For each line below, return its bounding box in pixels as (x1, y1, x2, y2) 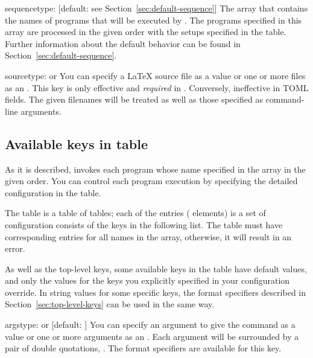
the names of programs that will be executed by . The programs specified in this (5, 13, 302, 26)
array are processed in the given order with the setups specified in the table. (5, 25, 286, 38)
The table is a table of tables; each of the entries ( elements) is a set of (5, 206, 266, 219)
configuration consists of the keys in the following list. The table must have (5, 218, 283, 231)
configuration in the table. (5, 186, 101, 199)
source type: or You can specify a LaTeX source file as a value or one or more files (5, 69, 306, 82)
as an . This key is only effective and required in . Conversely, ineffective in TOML (5, 81, 309, 94)
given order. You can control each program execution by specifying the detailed (5, 174, 298, 187)
